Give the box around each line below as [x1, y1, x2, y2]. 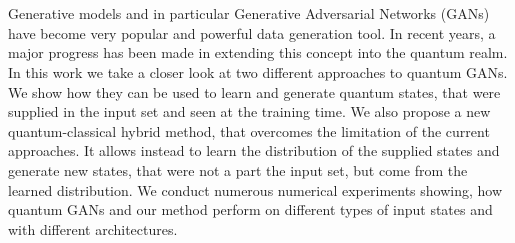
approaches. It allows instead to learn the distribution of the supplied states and [8, 140, 500, 161]
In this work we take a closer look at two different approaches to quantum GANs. [8, 61, 508, 82]
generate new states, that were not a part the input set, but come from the [8, 159, 468, 180]
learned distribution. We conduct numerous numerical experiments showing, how [8, 179, 503, 200]
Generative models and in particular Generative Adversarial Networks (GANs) [8, 3, 490, 24]
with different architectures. [8, 218, 178, 239]
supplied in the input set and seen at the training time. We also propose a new [8, 101, 491, 122]
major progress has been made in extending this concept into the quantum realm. [8, 42, 508, 63]
